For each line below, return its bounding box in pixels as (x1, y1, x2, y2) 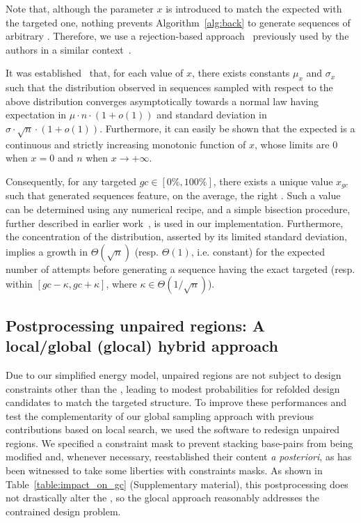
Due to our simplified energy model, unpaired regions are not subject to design (6, 367, 342, 382)
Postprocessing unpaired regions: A (6, 314, 266, 336)
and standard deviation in (157, 107, 267, 122)
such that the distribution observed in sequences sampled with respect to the (6, 80, 333, 95)
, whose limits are (254, 136, 330, 151)
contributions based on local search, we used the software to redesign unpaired (6, 422, 340, 437)
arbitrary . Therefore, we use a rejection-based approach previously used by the (6, 29, 349, 43)
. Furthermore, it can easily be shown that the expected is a (99, 120, 355, 135)
